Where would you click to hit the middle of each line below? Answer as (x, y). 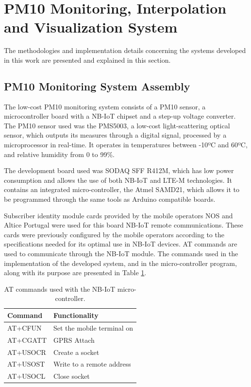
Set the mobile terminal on (93, 327)
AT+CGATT (27, 340)
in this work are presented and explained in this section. (87, 60)
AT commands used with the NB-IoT (60, 289)
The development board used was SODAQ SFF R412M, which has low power (119, 170)
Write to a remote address (92, 364)
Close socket (72, 376)
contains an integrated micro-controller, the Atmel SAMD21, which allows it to (122, 189)
